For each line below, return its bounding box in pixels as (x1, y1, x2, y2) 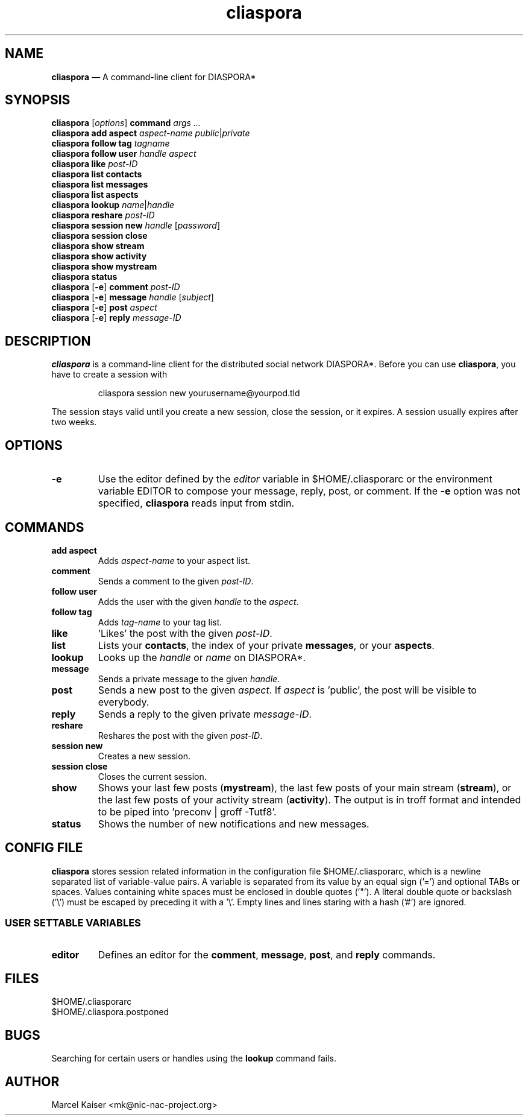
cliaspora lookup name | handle (51, 200, 175, 210)
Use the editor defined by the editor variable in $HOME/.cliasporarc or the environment (98, 473, 492, 486)
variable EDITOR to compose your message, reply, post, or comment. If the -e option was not (98, 485, 521, 498)
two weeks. (51, 417, 97, 428)
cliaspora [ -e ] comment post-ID (51, 282, 180, 293)
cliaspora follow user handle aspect (51, 148, 196, 159)
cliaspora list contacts (51, 169, 142, 180)
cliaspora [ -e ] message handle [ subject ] (51, 292, 214, 303)
